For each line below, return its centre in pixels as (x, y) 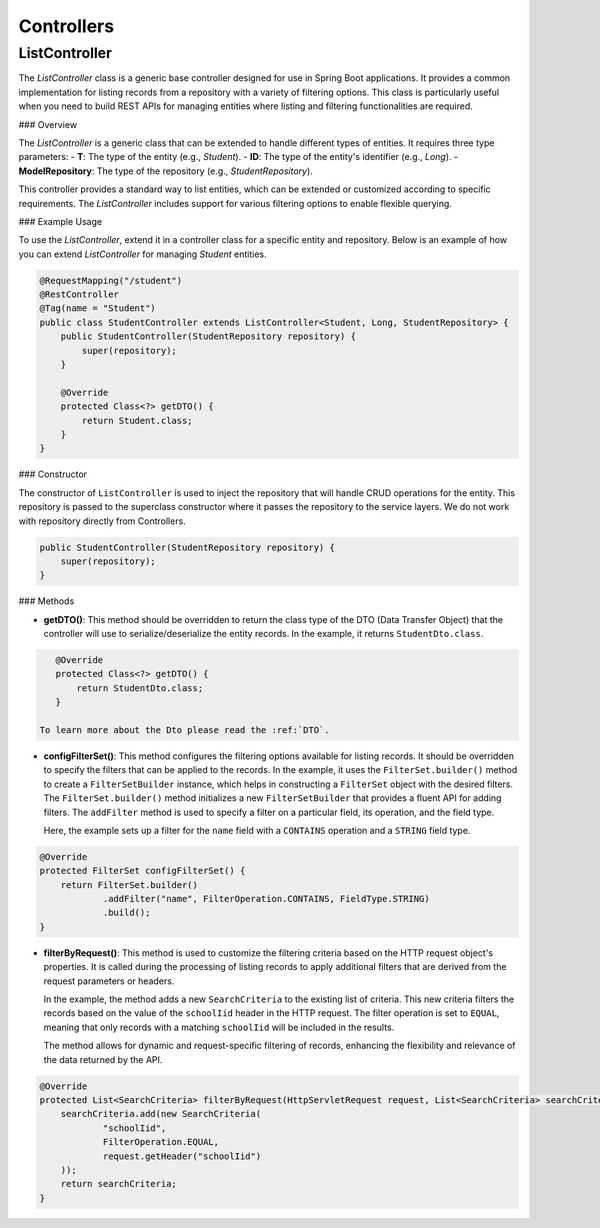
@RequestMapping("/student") (111, 280)
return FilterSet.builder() (129, 884)
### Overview (48, 124)
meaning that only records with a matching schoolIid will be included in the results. (219, 1027)
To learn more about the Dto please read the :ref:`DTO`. (184, 729)
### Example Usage (60, 221)
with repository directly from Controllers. (102, 521)
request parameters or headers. (109, 981)
